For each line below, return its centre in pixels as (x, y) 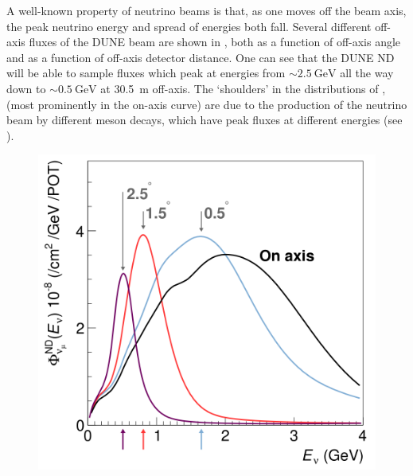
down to (26, 88)
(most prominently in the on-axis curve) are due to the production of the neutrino (207, 104)
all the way (367, 73)
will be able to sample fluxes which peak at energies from (146, 73)
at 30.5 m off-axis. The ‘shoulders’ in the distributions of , (243, 88)
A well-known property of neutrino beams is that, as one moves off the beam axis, (206, 10)
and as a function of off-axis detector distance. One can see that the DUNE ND (201, 57)
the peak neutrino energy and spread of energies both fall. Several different (189, 26)
